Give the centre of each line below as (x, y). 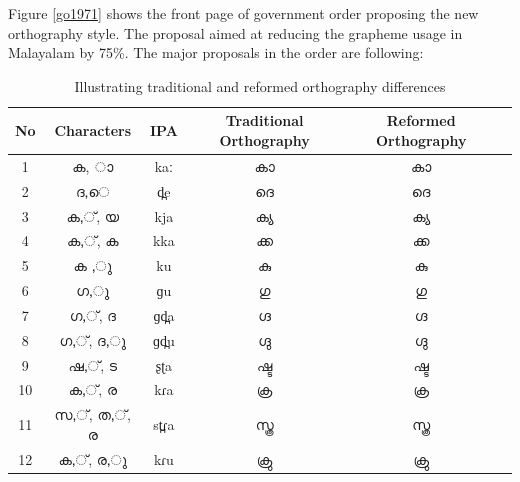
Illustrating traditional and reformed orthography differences (260, 85)
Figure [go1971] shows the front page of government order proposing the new (243, 13)
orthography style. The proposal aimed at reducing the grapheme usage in (235, 32)
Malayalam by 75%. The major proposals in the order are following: (216, 52)
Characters (93, 130)
